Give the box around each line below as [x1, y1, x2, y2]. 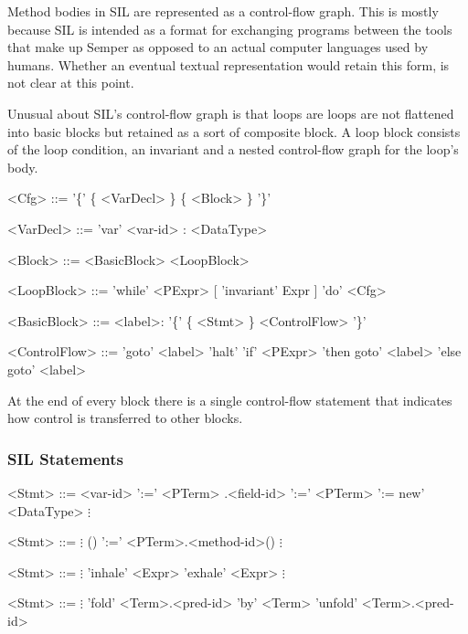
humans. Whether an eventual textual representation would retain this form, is [7, 55, 450, 74]
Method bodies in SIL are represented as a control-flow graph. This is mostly [7, 2, 439, 20]
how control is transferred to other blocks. [7, 408, 243, 428]
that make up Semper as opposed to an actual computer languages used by [7, 37, 429, 57]
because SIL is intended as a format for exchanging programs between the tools [7, 19, 452, 38]
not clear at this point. [7, 73, 134, 92]
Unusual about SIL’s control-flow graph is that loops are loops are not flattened [7, 103, 454, 122]
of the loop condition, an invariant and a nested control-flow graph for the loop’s [7, 140, 459, 159]
